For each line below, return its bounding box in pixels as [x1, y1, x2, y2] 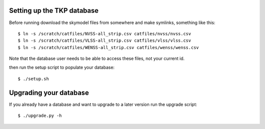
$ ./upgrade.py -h [18, 113, 62, 119]
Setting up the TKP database [9, 6, 99, 15]
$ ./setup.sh [18, 76, 49, 81]
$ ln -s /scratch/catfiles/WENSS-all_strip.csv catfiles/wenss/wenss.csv [18, 45, 199, 50]
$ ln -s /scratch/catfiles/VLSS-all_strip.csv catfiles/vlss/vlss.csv [18, 38, 191, 44]
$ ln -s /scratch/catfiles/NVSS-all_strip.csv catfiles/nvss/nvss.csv [18, 31, 191, 36]
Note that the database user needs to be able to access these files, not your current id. [9, 55, 185, 61]
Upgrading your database [9, 88, 89, 97]
